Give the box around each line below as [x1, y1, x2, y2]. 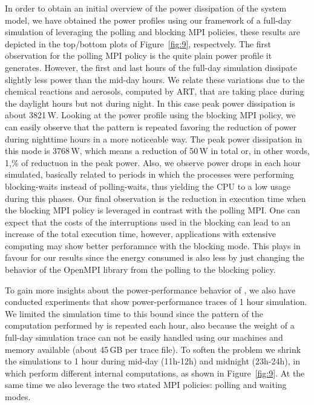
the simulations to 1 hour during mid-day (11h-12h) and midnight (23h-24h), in [5, 355, 300, 367]
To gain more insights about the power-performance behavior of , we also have [5, 283, 296, 296]
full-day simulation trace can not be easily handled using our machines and [5, 331, 283, 344]
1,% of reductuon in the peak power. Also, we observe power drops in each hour [5, 156, 301, 169]
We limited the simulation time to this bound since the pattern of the [5, 307, 263, 320]
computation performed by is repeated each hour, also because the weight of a [5, 319, 295, 332]
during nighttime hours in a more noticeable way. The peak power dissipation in [5, 132, 303, 145]
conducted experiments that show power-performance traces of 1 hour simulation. [5, 295, 307, 308]
